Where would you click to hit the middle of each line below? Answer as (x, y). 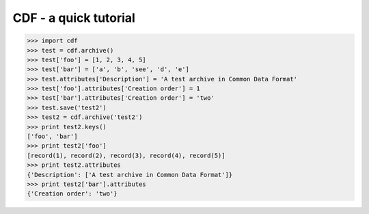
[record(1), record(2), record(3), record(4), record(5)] (126, 155)
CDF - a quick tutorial (74, 18)
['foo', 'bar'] (52, 136)
